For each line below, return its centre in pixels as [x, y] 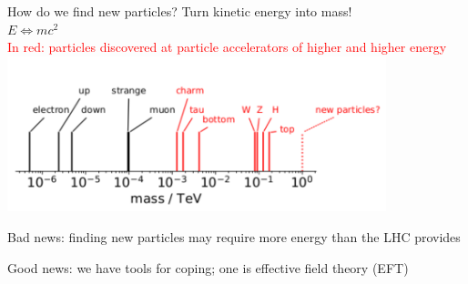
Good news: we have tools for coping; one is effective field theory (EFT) [208, 267]
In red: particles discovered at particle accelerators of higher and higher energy [227, 47]
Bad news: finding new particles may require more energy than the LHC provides [234, 237]
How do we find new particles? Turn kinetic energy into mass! [180, 11]
